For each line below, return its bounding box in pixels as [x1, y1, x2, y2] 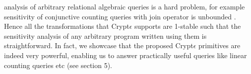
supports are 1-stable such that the [134, 21, 241, 31]
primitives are [198, 40, 241, 51]
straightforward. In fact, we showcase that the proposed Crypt [4, 40, 193, 51]
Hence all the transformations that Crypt [4, 21, 129, 31]
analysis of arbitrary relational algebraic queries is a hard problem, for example [4, 1, 245, 11]
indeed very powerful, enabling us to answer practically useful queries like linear [4, 50, 247, 60]
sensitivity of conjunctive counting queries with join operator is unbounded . [4, 11, 236, 21]
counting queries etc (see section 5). [4, 60, 113, 70]
